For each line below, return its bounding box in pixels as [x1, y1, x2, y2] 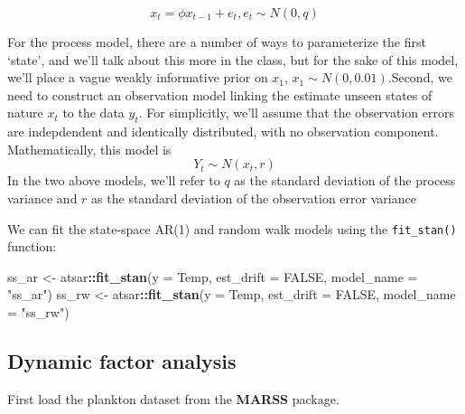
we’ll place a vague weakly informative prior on [7, 68, 268, 87]
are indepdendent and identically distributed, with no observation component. [7, 122, 439, 141]
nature [7, 103, 43, 122]
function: [7, 237, 57, 256]
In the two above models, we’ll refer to [7, 171, 220, 190]
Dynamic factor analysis [7, 346, 237, 374]
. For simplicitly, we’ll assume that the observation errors [138, 103, 454, 122]
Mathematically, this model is [7, 139, 172, 158]
